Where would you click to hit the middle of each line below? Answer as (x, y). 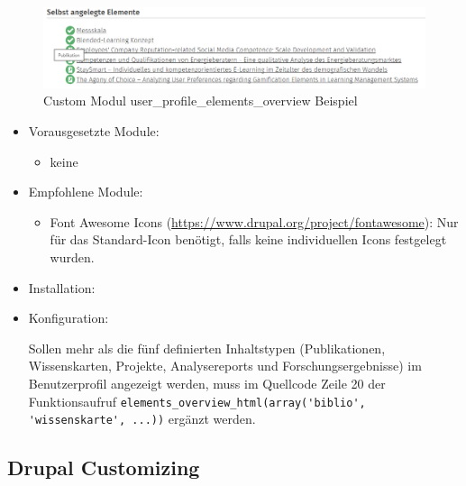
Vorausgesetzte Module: (94, 131)
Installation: (62, 287)
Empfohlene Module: (86, 192)
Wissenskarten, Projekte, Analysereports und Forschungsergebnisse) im (225, 366)
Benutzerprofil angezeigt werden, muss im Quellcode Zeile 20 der (207, 383)
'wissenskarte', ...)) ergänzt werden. (142, 419)
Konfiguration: (69, 318)
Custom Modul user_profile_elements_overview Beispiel (201, 101)
